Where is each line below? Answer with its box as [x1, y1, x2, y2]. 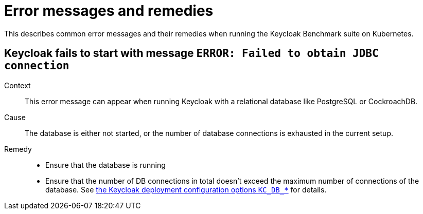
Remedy [4, 144, 32, 153]
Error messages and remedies [4, 2, 214, 20]
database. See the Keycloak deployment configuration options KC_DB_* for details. [45, 185, 327, 194]
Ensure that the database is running [45, 160, 166, 169]
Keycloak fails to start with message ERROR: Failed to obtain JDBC [4, 47, 379, 60]
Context [4, 81, 31, 90]
